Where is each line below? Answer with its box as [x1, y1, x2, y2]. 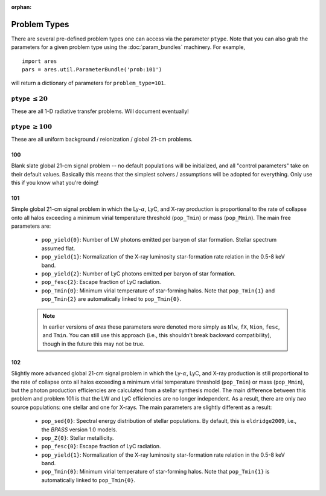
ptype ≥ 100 [11, 123, 53, 131]
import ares [22, 57, 57, 65]
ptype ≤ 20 [11, 95, 48, 103]
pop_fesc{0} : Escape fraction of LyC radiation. [41, 443, 161, 450]
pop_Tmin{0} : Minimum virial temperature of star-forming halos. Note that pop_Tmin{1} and [41, 287, 275, 294]
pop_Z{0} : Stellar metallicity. [41, 434, 114, 441]
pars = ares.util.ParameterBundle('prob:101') [22, 66, 162, 73]
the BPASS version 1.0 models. [41, 426, 118, 433]
